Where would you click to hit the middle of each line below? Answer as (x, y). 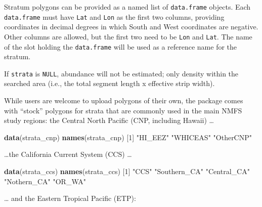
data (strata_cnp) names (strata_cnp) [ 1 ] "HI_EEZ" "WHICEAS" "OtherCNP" (128, 137)
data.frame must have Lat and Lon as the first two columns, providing (114, 16)
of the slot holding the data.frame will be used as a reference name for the (121, 46)
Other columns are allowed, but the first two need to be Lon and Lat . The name (128, 36)
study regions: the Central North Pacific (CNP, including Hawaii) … (109, 120)
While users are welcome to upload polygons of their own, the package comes (124, 100)
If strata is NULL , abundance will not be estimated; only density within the (121, 73)
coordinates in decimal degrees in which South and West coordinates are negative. (131, 27)
